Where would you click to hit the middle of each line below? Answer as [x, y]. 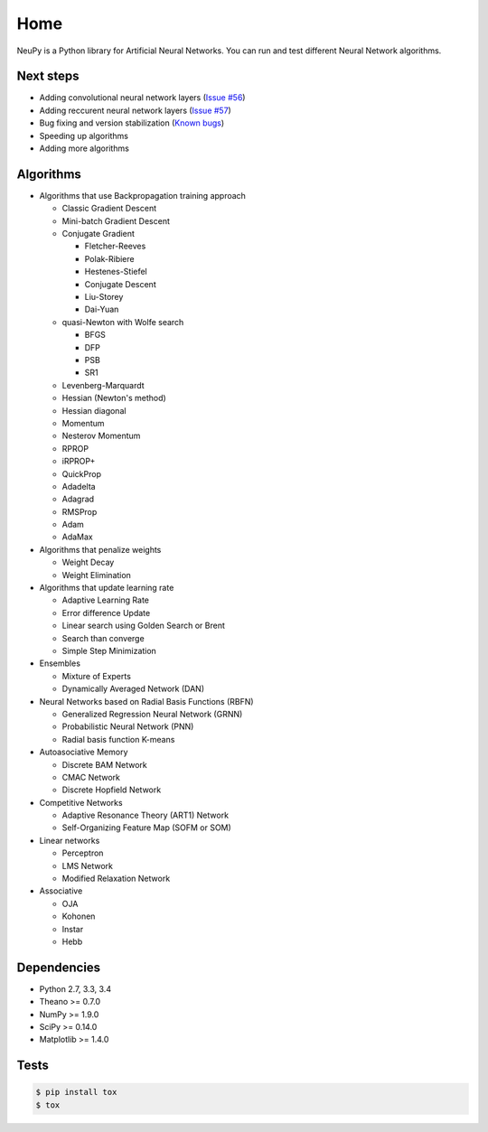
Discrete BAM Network [105, 764]
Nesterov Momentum [101, 436]
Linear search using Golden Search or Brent [143, 626]
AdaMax [78, 537]
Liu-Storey [104, 297]
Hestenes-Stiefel [116, 272]
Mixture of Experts [96, 676]
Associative [61, 891]
